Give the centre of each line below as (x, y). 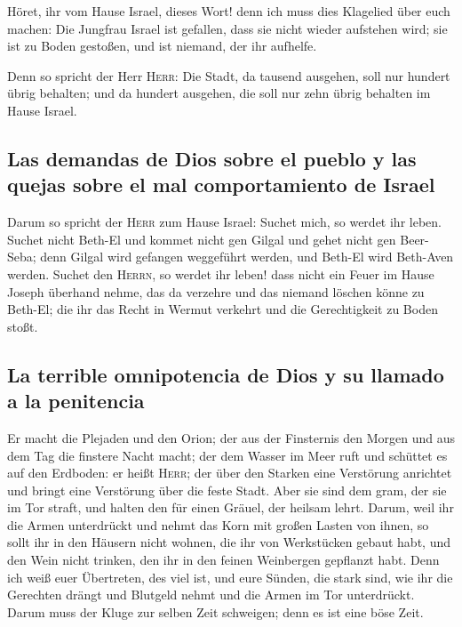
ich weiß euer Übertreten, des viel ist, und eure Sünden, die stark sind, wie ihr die (230, 577)
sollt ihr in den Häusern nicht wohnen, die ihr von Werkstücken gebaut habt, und (229, 542)
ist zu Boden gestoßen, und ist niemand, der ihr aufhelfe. (162, 46)
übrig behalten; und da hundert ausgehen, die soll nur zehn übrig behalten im (219, 93)
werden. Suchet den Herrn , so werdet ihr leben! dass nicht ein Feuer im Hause (221, 273)
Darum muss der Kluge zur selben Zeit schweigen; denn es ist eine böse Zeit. (215, 611)
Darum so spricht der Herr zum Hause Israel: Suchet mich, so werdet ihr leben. (224, 222)
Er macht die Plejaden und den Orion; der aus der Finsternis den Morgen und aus (231, 437)
